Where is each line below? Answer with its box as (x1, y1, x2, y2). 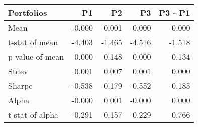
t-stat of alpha (8, 109, 59, 120)
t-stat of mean (8, 36, 58, 48)
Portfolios (8, 7, 47, 18)
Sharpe (8, 80, 33, 91)
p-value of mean (8, 51, 64, 62)
